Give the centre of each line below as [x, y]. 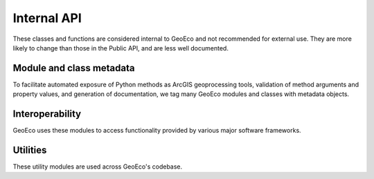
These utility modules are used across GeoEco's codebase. [98, 167]
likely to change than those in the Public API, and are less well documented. [121, 48]
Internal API [47, 18]
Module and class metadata [74, 68]
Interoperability [47, 114]
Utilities [30, 150]
